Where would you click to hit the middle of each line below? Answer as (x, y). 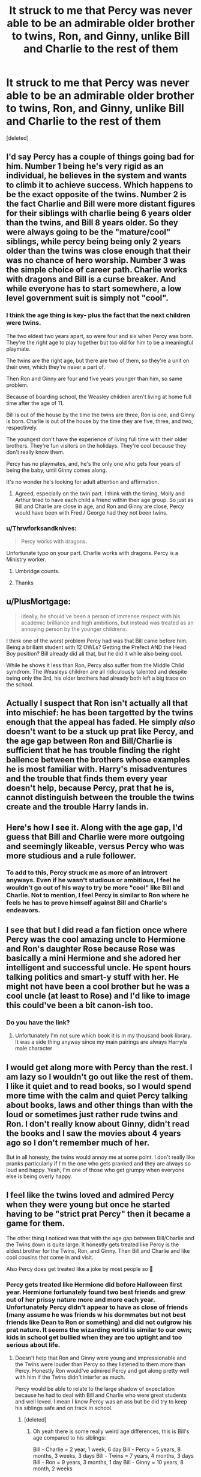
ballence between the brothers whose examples (98, 760)
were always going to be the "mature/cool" (88, 232)
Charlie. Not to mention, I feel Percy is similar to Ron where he (98, 895)
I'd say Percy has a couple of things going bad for (100, 157)
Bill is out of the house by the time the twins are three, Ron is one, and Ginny (100, 415)
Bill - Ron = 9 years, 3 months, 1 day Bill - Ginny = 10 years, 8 (108, 1463)
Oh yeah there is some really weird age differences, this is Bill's (111, 1431)
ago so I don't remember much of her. (78, 1143)
